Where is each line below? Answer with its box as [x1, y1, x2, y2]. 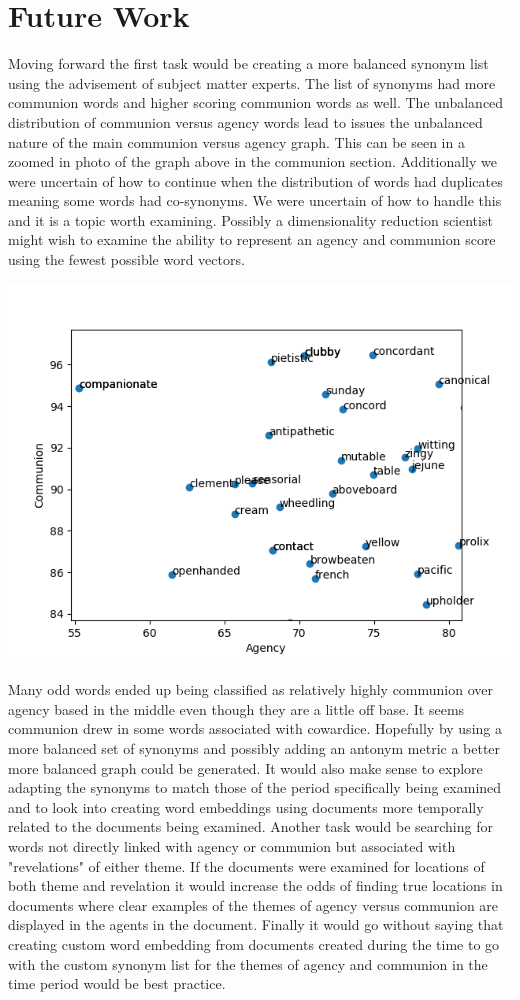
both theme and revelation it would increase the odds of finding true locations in [8, 875, 503, 896]
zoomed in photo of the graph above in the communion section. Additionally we [8, 151, 497, 172]
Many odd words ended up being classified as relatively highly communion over [8, 679, 493, 700]
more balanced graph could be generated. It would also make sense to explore [8, 757, 483, 778]
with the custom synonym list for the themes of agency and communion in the [8, 953, 488, 974]
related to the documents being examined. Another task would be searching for [8, 816, 493, 837]
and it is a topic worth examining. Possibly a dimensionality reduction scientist [8, 209, 493, 230]
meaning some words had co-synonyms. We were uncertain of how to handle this [8, 190, 502, 211]
